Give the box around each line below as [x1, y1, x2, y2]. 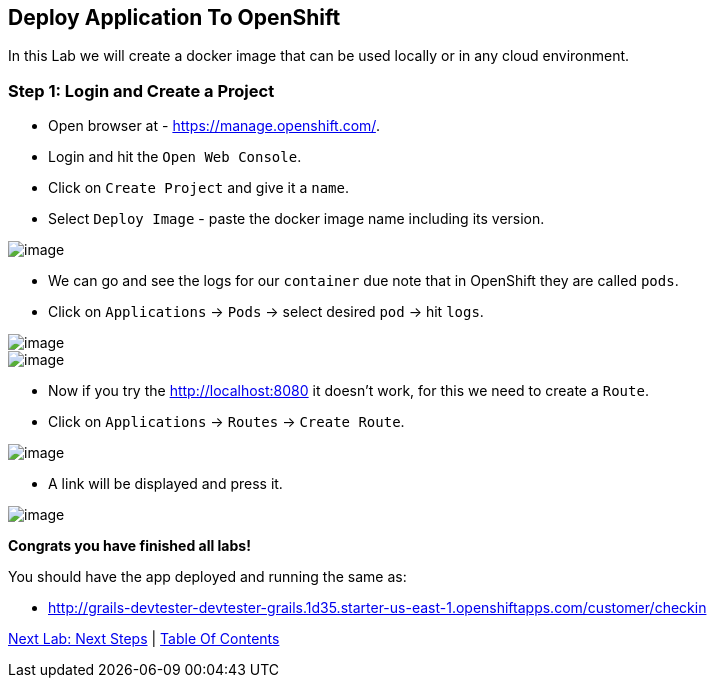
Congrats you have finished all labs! [8, 537, 251, 555]
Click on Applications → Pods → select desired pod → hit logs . [48, 303, 484, 321]
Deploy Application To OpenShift [8, 5, 341, 30]
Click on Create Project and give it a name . [48, 179, 349, 197]
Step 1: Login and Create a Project [8, 80, 275, 101]
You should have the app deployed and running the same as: [8, 568, 407, 586]
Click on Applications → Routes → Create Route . [48, 413, 405, 431]
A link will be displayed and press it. [48, 475, 283, 493]
